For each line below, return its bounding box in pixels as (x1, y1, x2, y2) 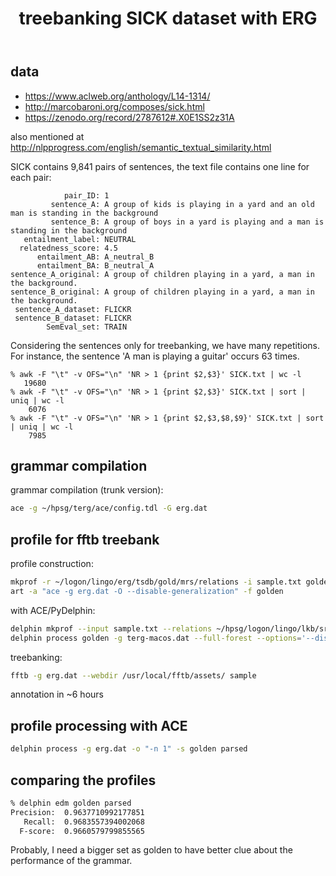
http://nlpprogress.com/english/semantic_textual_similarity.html (10, 141, 272, 153)
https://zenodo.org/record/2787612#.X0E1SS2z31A (24, 111, 235, 123)
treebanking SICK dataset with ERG (18, 7, 318, 30)
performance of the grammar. (10, 855, 133, 867)
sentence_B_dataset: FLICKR (14, 313, 132, 323)
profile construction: (10, 558, 94, 570)
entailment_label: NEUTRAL (23, 234, 137, 244)
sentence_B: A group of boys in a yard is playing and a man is (50, 217, 325, 227)
